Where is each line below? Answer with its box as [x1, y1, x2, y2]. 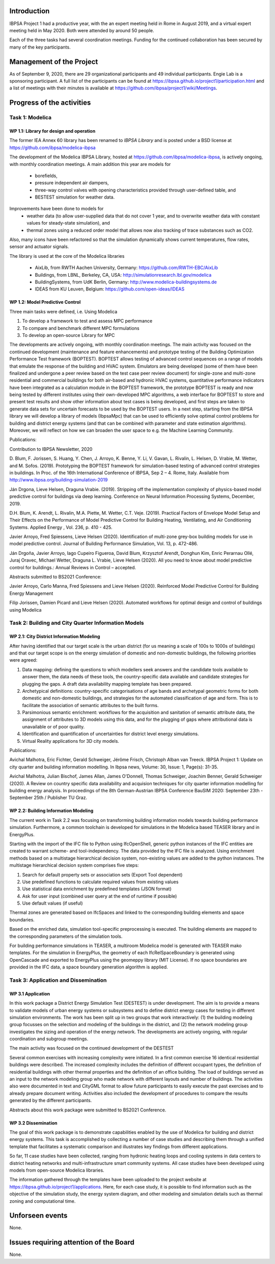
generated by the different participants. [9, 1098, 92, 1104]
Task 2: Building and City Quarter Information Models [9, 619, 144, 626]
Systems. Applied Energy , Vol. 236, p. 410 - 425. [9, 524, 113, 530]
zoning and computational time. [9, 1198, 76, 1204]
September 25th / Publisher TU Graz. [9, 794, 88, 801]
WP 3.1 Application [9, 990, 50, 996]
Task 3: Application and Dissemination [9, 977, 107, 984]
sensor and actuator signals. [9, 244, 69, 250]
